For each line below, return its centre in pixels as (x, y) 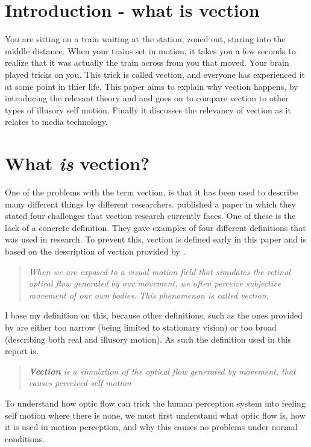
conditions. (25, 438)
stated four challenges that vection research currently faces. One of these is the (150, 216)
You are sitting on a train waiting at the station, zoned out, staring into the (145, 39)
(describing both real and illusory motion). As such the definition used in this (148, 339)
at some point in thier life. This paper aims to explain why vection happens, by (152, 86)
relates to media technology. (56, 122)
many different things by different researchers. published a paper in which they (150, 204)
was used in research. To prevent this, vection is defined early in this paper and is (156, 239)
